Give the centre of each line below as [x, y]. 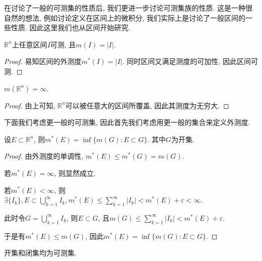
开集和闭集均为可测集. [40, 253]
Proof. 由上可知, [30, 105]
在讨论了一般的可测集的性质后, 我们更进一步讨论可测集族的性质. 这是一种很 [128, 8]
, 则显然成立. [75, 173]
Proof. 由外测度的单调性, [44, 156]
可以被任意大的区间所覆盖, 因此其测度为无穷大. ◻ [147, 105]
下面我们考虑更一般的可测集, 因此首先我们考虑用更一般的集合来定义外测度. [127, 122]
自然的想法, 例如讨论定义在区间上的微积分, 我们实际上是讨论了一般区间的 [125, 17]
